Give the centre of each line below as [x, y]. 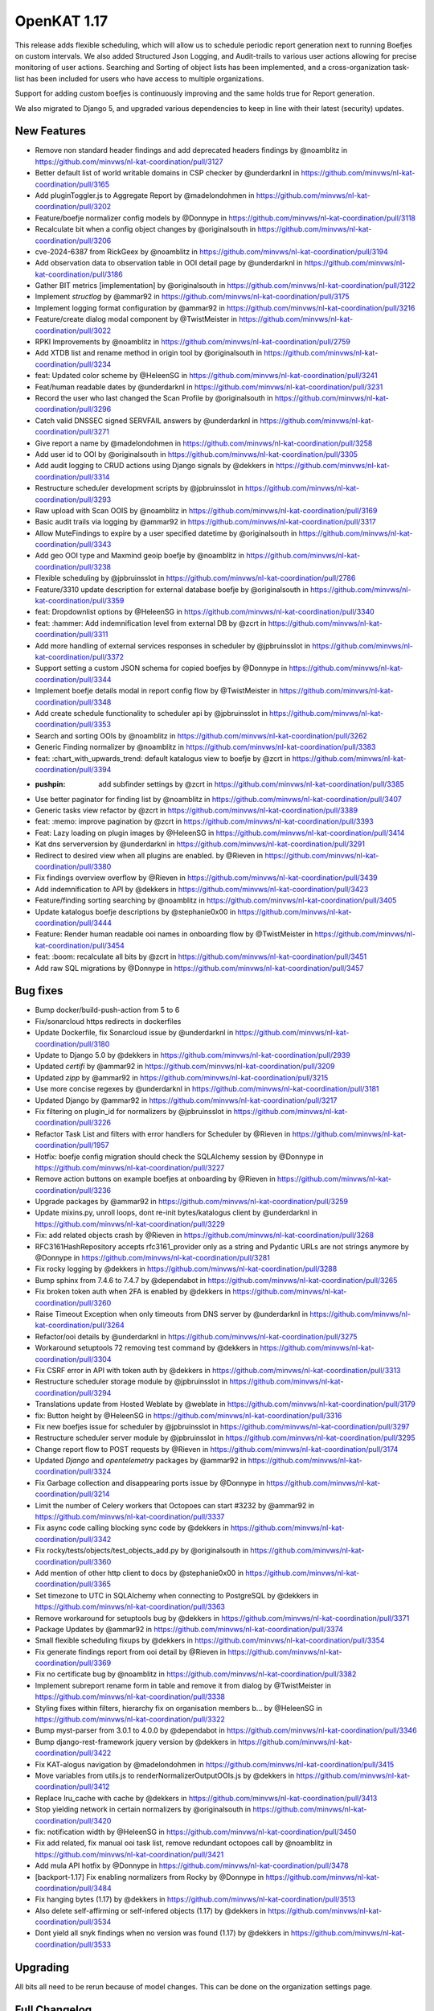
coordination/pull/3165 [72, 184]
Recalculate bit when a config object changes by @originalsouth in [145, 229]
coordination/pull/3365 [73, 1584]
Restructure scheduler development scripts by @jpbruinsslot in [139, 488]
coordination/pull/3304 [73, 1359]
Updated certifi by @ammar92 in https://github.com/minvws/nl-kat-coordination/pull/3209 [185, 1067]
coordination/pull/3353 [73, 725]
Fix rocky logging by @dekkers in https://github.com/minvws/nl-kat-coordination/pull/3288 [186, 1269]
